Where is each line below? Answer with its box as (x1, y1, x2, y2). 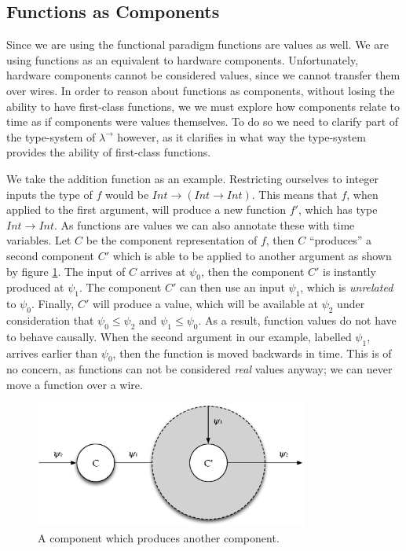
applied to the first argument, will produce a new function (6, 201, 287, 218)
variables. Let (6, 232, 71, 248)
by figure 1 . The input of (6, 263, 126, 279)
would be (104, 186, 149, 202)
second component (6, 247, 95, 263)
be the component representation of (86, 232, 258, 248)
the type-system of (6, 128, 96, 145)
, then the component (200, 263, 305, 279)
